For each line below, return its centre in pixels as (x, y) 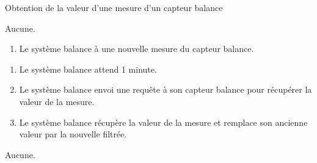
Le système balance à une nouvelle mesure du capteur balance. (137, 49)
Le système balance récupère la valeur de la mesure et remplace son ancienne (163, 122)
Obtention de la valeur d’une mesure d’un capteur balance (114, 7)
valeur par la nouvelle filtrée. (73, 134)
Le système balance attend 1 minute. (88, 69)
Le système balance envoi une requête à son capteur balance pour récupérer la (166, 89)
